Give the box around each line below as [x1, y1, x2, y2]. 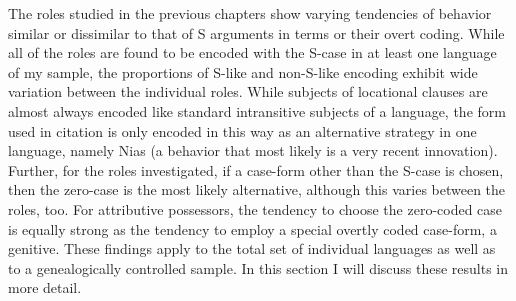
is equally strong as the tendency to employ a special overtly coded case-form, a [8, 218, 497, 239]
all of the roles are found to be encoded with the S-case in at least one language [8, 42, 497, 63]
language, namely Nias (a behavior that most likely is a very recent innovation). [8, 140, 498, 161]
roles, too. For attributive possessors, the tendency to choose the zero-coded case [8, 198, 503, 219]
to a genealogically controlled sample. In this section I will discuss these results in [8, 257, 509, 278]
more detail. [8, 277, 82, 298]
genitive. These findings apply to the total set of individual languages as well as [8, 238, 496, 259]
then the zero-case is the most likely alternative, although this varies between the [8, 179, 506, 200]
